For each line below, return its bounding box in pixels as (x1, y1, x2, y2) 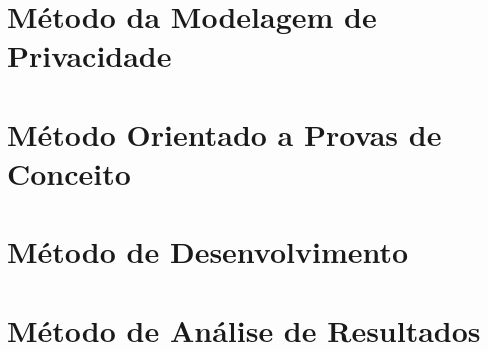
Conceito (7, 152, 131, 193)
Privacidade (7, 35, 172, 76)
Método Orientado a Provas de (7, 113, 442, 154)
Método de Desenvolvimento (7, 231, 409, 272)
